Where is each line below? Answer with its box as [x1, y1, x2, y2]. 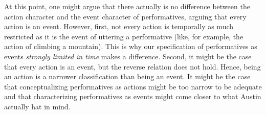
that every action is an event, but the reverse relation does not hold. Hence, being [4, 61, 261, 72]
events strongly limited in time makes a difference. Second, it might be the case [4, 51, 252, 61]
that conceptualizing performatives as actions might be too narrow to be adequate [4, 81, 262, 91]
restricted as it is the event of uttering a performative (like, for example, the [4, 31, 243, 41]
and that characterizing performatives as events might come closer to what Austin [4, 91, 261, 102]
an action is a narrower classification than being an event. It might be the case [4, 71, 251, 82]
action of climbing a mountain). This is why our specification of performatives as [4, 41, 257, 52]
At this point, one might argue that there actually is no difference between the [4, 1, 250, 11]
